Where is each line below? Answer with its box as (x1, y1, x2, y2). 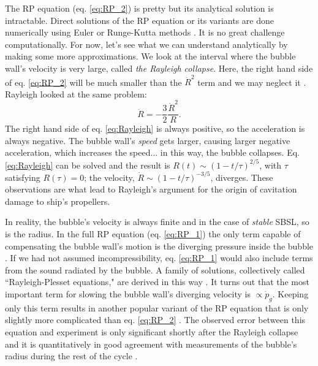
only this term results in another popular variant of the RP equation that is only (5, 301, 309, 314)
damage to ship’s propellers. (5, 194, 110, 207)
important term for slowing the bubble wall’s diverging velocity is (5, 287, 251, 300)
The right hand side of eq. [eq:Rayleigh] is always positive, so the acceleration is (5, 122, 305, 135)
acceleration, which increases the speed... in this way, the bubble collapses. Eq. (5, 146, 300, 159)
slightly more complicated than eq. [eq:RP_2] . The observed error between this (5, 313, 306, 326)
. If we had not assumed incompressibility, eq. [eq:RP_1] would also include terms (5, 251, 313, 264)
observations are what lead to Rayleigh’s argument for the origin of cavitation (5, 183, 297, 196)
